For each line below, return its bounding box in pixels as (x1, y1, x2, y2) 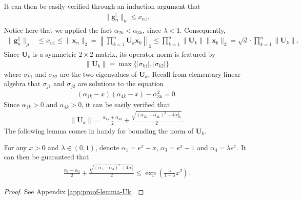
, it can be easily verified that (81, 99, 170, 109)
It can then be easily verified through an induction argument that (4, 1, 201, 11)
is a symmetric (33, 48, 77, 59)
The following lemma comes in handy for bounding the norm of (4, 126, 194, 136)
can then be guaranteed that (4, 152, 89, 162)
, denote (95, 142, 120, 152)
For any (4, 142, 27, 152)
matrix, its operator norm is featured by (95, 48, 216, 59)
